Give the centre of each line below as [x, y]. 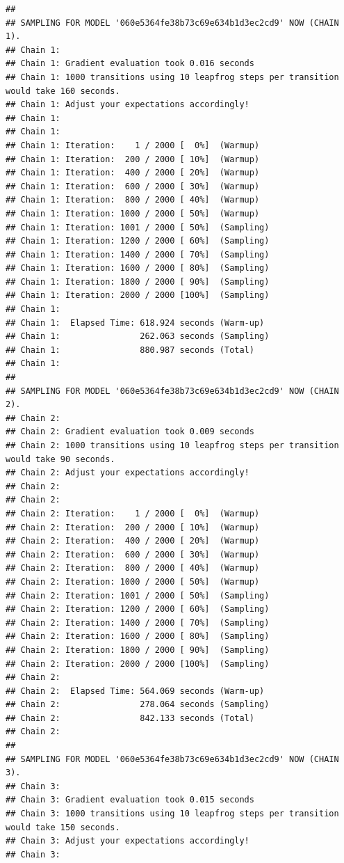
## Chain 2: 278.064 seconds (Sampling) [138, 705]
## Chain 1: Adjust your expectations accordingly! [128, 105]
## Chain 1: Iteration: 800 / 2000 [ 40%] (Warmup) [133, 200]
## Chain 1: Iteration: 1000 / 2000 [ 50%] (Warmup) [133, 213]
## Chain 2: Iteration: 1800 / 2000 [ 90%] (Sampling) [138, 650]
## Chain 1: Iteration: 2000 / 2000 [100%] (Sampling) [138, 295]
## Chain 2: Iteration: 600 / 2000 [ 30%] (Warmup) [133, 554]
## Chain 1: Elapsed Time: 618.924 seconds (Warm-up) [135, 323]
